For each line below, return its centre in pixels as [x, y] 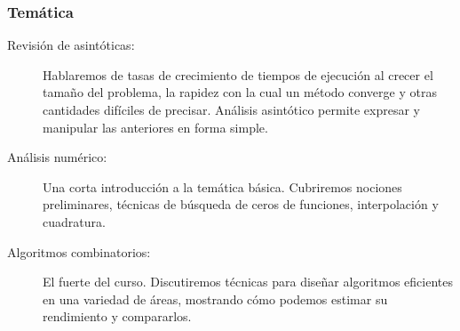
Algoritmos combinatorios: [79, 251]
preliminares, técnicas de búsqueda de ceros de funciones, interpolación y [241, 204]
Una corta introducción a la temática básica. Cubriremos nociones [222, 186]
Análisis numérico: [57, 157]
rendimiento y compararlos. [117, 316]
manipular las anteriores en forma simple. [155, 127]
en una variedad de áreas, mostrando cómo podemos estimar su [215, 299]
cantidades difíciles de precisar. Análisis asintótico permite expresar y [231, 109]
